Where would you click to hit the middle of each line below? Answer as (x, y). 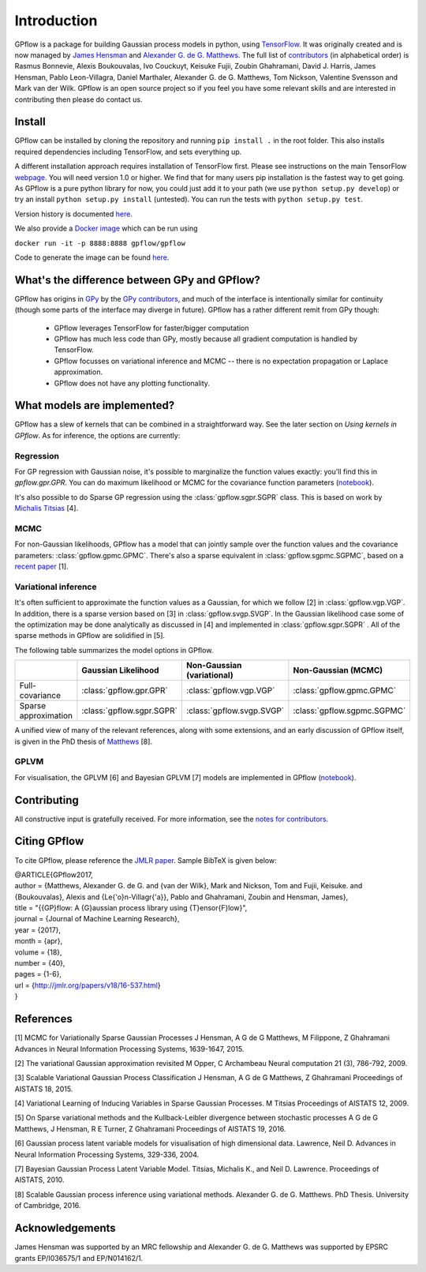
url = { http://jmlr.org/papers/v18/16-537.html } (88, 985)
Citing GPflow (49, 841)
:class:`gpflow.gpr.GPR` (125, 691)
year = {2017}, (38, 930)
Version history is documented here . (74, 214)
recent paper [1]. (41, 567)
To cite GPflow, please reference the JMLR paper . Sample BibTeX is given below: (146, 860)
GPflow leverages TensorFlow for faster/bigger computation (151, 328)
